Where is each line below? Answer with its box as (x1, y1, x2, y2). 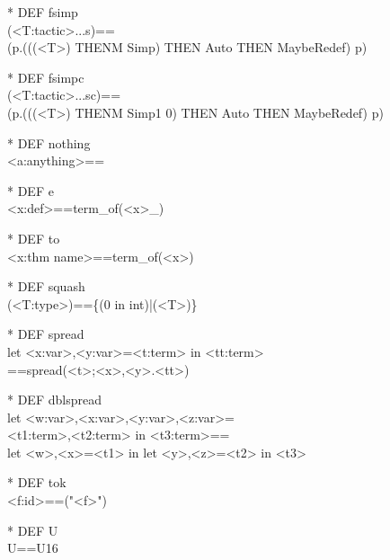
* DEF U (7, 520, 58, 539)
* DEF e (7, 181, 54, 200)
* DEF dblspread (7, 390, 102, 409)
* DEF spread (7, 324, 84, 343)
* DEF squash (7, 277, 85, 296)
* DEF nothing (7, 133, 91, 152)
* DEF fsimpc (7, 67, 84, 86)
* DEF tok (7, 473, 66, 492)
